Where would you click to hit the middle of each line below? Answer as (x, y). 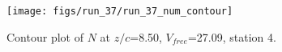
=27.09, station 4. (232, 36)
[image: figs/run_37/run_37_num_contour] (120, 11)
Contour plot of (45, 36)
